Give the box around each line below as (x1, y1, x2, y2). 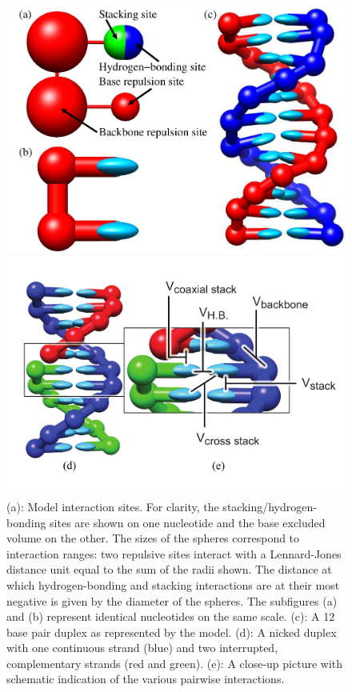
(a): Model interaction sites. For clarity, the (6, 498, 219, 514)
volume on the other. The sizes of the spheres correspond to (6, 530, 300, 546)
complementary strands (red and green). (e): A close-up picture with (6, 654, 343, 671)
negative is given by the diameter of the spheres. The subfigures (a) (6, 592, 338, 609)
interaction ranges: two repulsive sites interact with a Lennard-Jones (6, 545, 342, 562)
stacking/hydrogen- (222, 498, 317, 514)
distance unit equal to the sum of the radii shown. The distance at (6, 561, 332, 578)
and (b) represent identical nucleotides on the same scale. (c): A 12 (6, 608, 335, 625)
